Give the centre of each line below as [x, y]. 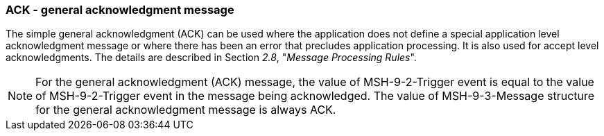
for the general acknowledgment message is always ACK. [186, 110]
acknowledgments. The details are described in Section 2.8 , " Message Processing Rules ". [211, 58]
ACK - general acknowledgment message [120, 10]
